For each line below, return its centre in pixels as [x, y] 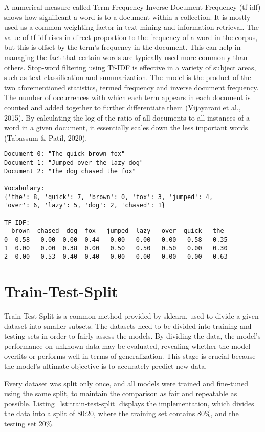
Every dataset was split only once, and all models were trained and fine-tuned [126, 383]
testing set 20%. [29, 423]
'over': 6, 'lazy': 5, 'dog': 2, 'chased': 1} [85, 205]
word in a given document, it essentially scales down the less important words [126, 127]
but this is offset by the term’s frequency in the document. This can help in [123, 47]
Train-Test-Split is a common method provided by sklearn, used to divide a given [131, 315]
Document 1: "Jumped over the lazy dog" [74, 162]
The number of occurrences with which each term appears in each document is [127, 97]
